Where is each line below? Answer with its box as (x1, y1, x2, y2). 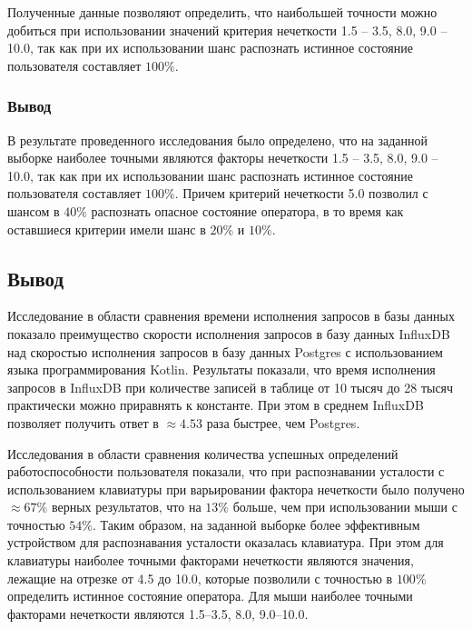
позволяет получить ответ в (7, 413, 159, 432)
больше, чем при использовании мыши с (232, 497, 457, 516)
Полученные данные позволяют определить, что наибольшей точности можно (7, 3, 438, 21)
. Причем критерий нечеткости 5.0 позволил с (174, 184, 428, 203)
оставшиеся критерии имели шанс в (7, 219, 206, 238)
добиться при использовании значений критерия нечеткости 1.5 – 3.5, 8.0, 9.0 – (7, 20, 447, 39)
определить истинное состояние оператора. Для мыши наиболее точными (7, 586, 413, 605)
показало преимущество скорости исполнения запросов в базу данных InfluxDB (7, 324, 450, 343)
